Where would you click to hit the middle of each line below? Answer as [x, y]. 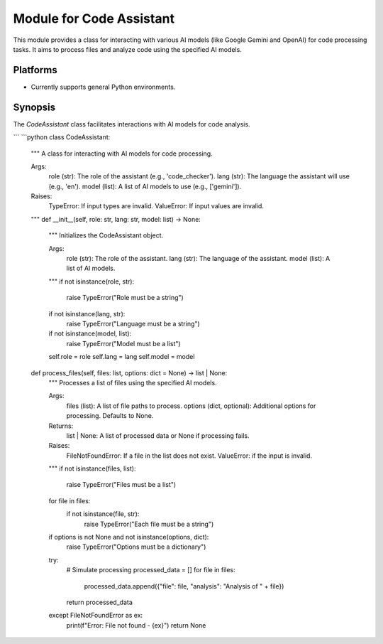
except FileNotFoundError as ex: [96, 616]
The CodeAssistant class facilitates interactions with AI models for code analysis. [132, 124]
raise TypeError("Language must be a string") [133, 324]
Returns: [61, 426]
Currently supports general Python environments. [103, 87]
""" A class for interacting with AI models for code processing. [122, 154]
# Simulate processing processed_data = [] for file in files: [151, 570]
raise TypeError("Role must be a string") [125, 298]
